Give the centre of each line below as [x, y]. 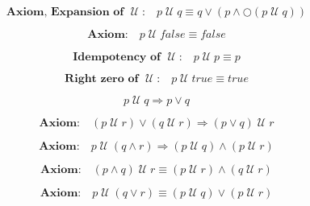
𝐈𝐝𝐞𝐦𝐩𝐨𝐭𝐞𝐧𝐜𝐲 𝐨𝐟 [117, 57]
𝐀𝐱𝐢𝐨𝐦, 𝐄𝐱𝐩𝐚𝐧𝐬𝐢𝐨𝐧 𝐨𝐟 [65, 12]
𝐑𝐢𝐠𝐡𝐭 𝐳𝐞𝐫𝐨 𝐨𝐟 [102, 79]
